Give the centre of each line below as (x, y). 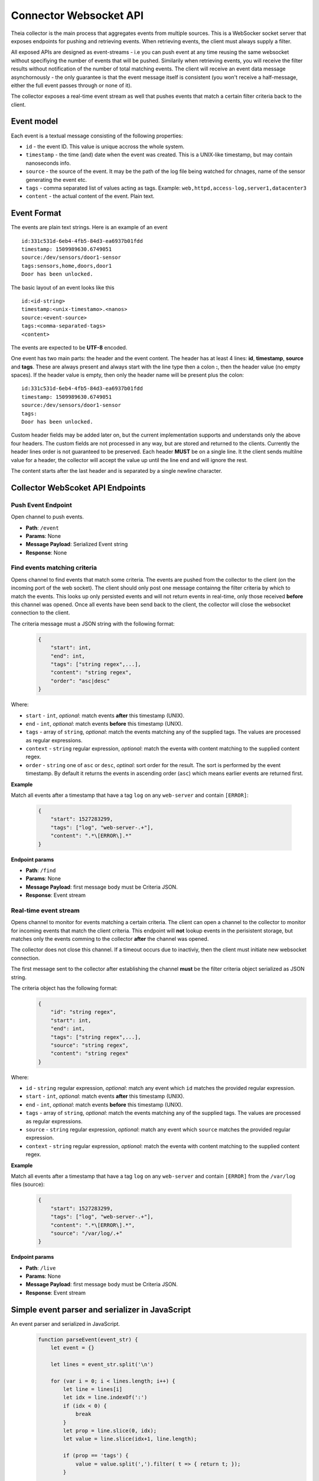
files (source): (28, 1184)
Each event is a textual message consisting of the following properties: (97, 136)
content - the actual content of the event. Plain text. (90, 196)
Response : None (46, 552)
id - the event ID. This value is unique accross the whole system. (105, 146)
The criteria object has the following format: (64, 988)
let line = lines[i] (93, 1389)
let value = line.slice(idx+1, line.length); (130, 1439)
